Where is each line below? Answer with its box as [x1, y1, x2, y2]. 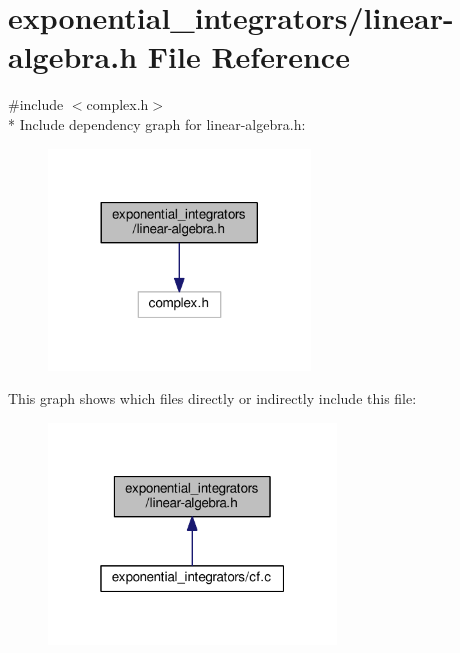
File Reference [147, 36, 350, 77]
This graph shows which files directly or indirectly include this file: [8, 388, 417, 409]
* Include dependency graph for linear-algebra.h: [8, 113, 306, 134]
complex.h [86, 94, 149, 115]
